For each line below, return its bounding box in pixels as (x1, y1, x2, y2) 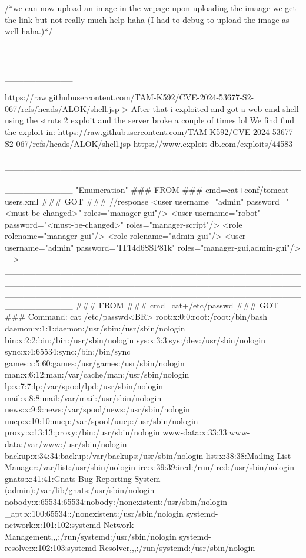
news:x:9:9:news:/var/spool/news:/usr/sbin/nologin (5, 403, 190, 415)
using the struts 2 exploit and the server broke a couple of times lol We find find (5, 114, 295, 126)
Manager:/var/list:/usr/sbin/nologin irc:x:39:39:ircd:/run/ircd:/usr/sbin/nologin (5, 461, 294, 473)
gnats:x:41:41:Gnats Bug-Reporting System (5, 472, 161, 484)
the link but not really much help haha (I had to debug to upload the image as (5, 13, 290, 25)
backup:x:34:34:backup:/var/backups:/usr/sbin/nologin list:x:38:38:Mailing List (5, 449, 291, 461)
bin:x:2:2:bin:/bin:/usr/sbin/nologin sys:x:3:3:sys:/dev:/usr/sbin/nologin (5, 333, 266, 346)
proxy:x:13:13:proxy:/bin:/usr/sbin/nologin (5, 426, 160, 438)
